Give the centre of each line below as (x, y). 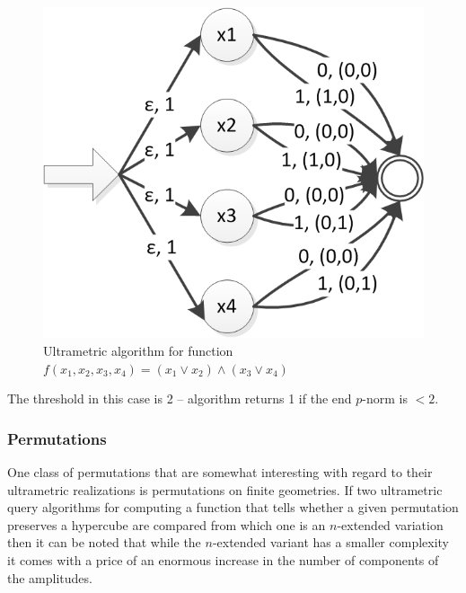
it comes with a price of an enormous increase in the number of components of (223, 559)
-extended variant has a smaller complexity (331, 542)
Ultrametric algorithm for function (138, 350)
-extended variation (390, 524)
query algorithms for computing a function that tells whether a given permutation (233, 507)
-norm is (385, 398)
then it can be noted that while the (104, 542)
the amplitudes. (50, 577)
